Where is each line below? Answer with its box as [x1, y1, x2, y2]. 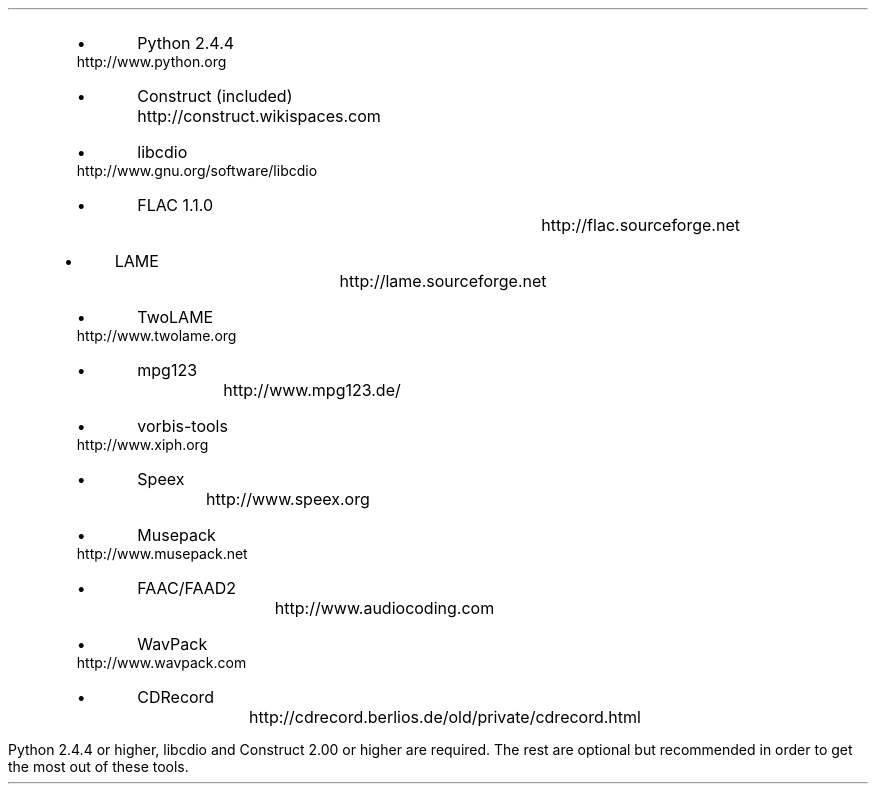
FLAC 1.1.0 [137, 195, 214, 215]
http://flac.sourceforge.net [541, 215, 740, 235]
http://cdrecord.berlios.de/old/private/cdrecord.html [249, 707, 641, 727]
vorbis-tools [137, 416, 228, 436]
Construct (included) [137, 86, 293, 106]
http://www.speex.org [206, 489, 370, 509]
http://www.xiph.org [76, 436, 209, 453]
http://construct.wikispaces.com [137, 106, 381, 126]
